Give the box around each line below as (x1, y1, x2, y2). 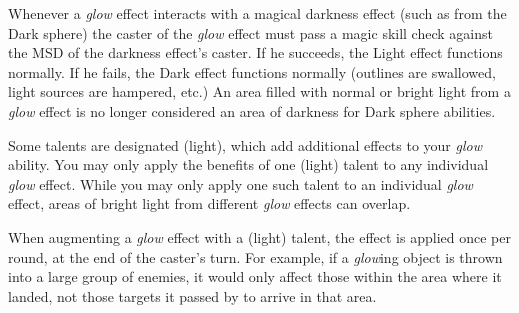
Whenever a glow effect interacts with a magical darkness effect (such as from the (8, 3, 507, 23)
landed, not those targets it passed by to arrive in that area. (8, 285, 377, 306)
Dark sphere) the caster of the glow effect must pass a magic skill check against (8, 22, 493, 43)
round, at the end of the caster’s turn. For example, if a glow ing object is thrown (8, 246, 503, 267)
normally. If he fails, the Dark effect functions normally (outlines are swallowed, (8, 61, 496, 82)
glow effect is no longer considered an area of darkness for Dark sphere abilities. (8, 100, 496, 121)
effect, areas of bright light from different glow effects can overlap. (8, 193, 411, 214)
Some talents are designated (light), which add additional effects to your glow (8, 134, 483, 155)
